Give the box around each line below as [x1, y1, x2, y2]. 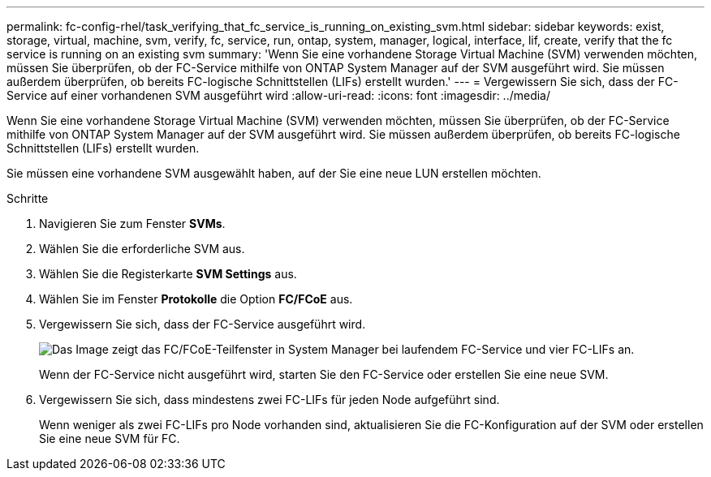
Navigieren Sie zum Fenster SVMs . [39, 217, 226, 230]
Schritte [6, 191, 49, 205]
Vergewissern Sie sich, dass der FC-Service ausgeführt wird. [39, 317, 366, 331]
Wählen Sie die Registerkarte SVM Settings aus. [39, 267, 297, 281]
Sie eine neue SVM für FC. [39, 432, 180, 445]
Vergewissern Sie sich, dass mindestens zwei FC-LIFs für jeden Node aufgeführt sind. [39, 393, 500, 406]
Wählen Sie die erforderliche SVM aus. [39, 242, 245, 256]
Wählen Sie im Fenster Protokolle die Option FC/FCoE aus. [39, 292, 353, 306]
